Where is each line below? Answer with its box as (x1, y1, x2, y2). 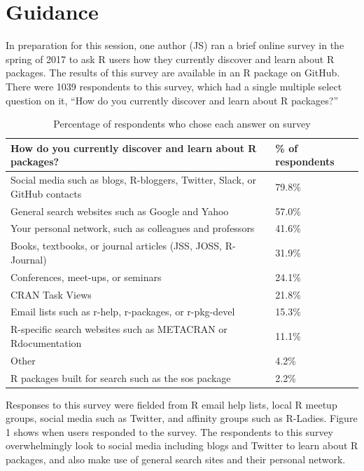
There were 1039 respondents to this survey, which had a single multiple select (6, 78, 342, 93)
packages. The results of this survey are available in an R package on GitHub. (6, 65, 340, 80)
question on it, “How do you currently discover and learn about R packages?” (6, 93, 339, 107)
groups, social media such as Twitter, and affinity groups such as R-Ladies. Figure (6, 411, 358, 425)
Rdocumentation (10, 335, 82, 350)
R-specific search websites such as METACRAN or (10, 322, 227, 336)
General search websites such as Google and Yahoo (10, 203, 229, 218)
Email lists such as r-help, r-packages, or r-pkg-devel (10, 304, 235, 319)
